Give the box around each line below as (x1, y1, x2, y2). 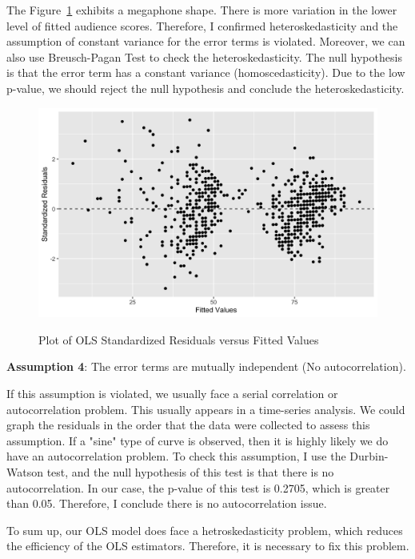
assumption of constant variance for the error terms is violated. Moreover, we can (6, 33, 405, 50)
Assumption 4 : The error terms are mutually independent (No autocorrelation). (6, 358, 406, 375)
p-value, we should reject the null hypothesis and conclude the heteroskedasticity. (6, 79, 405, 96)
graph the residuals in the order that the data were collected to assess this (6, 416, 370, 433)
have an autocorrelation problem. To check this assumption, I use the (6, 448, 346, 464)
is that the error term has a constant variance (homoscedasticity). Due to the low (6, 64, 405, 81)
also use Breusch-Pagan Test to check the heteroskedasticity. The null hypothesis (6, 48, 402, 65)
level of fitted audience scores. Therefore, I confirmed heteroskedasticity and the (6, 17, 398, 34)
